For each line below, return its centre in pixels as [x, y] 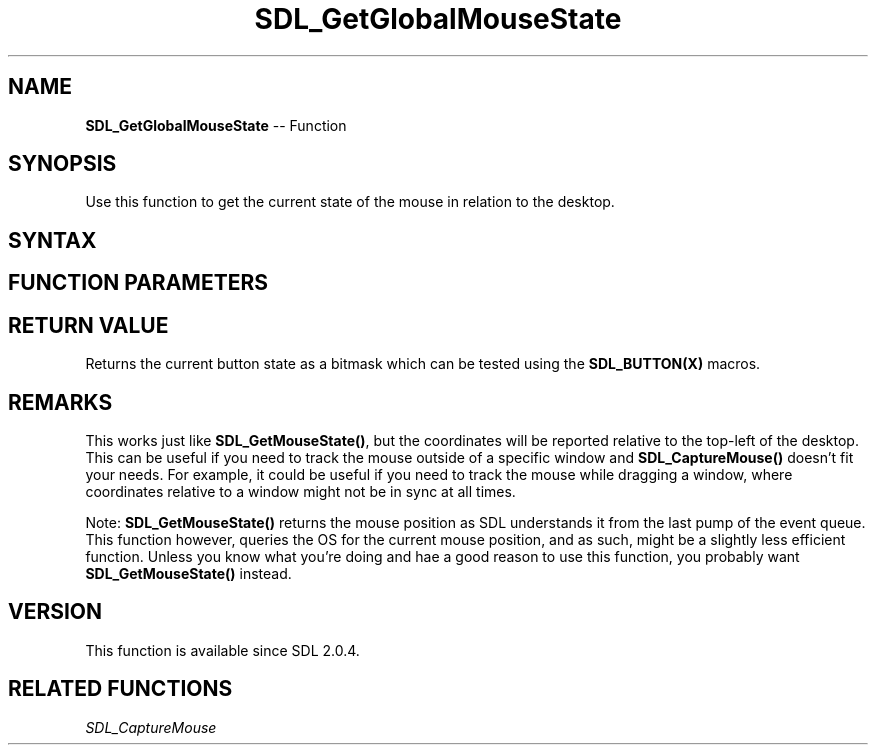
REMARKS [60, 402]
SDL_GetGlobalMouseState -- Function [216, 125]
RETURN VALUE [88, 325]
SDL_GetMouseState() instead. [188, 573]
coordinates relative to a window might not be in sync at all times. [300, 491]
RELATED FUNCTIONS [120, 689]
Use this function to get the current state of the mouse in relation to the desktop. [350, 202]
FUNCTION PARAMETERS [138, 283]
